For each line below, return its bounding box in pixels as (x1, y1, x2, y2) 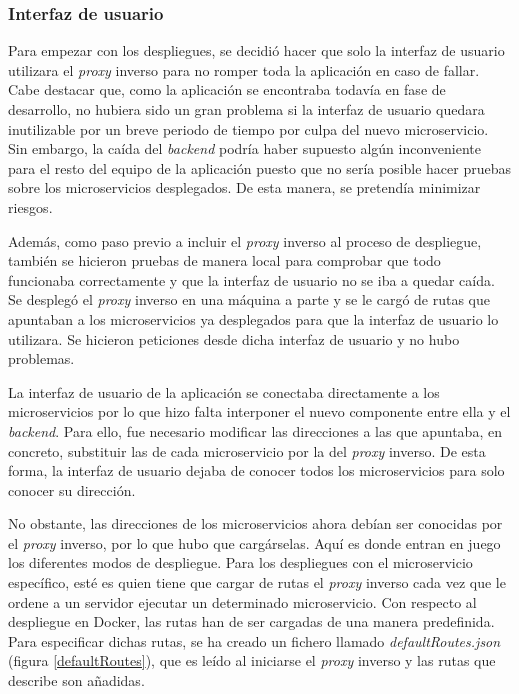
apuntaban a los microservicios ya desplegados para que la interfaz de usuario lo (8, 308, 499, 329)
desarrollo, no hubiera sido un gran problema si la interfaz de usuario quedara (8, 99, 485, 119)
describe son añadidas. (8, 670, 145, 691)
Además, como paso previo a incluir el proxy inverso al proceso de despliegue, (8, 230, 482, 251)
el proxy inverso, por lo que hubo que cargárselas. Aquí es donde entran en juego (8, 532, 501, 553)
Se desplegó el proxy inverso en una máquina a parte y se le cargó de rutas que (8, 289, 491, 310)
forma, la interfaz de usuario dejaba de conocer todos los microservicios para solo (8, 460, 505, 481)
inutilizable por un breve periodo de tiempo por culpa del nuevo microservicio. (8, 118, 489, 139)
